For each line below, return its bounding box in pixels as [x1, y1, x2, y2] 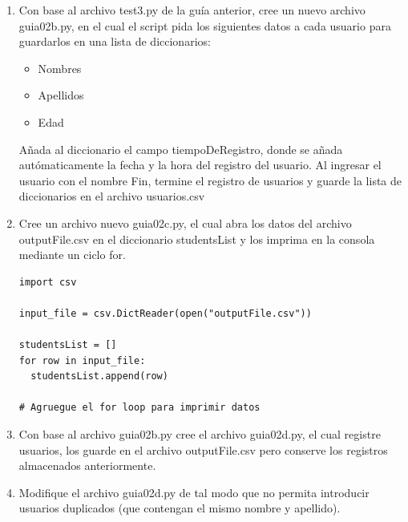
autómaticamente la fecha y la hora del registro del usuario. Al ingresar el [18, 156, 382, 173]
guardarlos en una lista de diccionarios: [18, 33, 211, 50]
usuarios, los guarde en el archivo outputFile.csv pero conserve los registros [18, 441, 388, 458]
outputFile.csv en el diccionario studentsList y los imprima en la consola [18, 230, 375, 247]
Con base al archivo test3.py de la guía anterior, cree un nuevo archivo [18, 2, 366, 18]
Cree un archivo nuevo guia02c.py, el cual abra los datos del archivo [18, 214, 352, 231]
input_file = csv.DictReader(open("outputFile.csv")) [18, 307, 312, 319]
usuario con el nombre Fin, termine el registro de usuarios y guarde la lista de [18, 172, 402, 188]
